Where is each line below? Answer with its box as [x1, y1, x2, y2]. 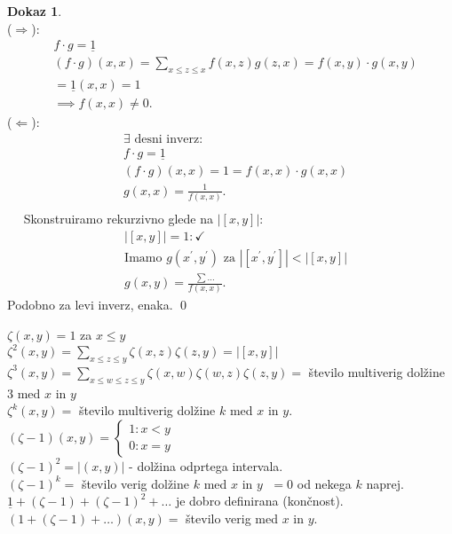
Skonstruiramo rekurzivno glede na [23, 209, 214, 228]
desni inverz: [134, 132, 203, 145]
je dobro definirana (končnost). [175, 491, 344, 510]
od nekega [297, 474, 352, 492]
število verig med [186, 508, 279, 527]
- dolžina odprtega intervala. [129, 456, 283, 475]
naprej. [366, 474, 404, 492]
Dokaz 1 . [7, 2, 62, 20]
